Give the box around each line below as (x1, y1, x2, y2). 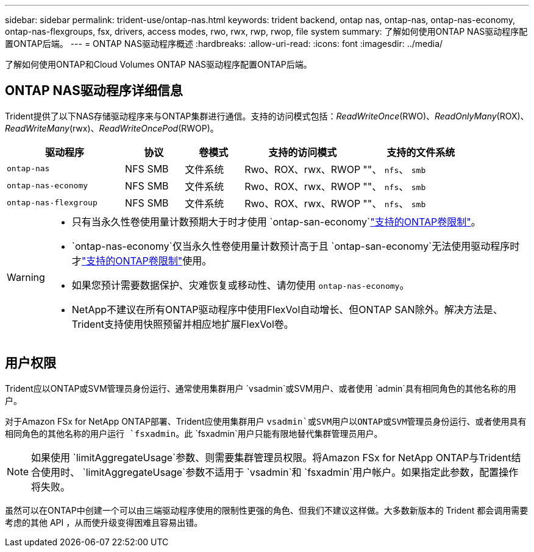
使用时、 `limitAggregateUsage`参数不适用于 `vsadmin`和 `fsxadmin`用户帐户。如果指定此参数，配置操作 (41, 465, 519, 478)
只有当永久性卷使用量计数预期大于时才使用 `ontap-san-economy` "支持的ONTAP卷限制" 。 (71, 215, 481, 228)
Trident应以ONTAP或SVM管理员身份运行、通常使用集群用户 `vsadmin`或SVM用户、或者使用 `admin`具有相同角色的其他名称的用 (5, 383, 516, 394)
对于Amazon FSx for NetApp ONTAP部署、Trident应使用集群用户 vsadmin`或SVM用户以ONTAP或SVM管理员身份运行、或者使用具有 (5, 416, 527, 426)
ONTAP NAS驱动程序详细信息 (5, 83, 183, 99)
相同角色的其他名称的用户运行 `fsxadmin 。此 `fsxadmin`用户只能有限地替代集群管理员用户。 (5, 428, 383, 439)
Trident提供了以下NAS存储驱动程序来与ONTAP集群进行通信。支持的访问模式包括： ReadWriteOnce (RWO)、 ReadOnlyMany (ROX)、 (5, 110, 529, 121)
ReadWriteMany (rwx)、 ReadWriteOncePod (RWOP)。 (5, 122, 219, 133)
